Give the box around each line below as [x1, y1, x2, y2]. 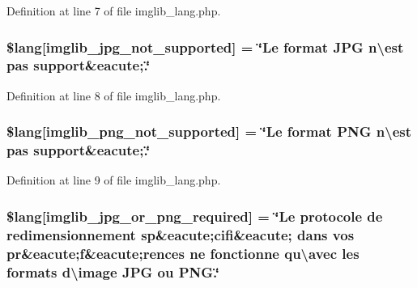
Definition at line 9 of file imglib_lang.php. [6, 172, 221, 188]
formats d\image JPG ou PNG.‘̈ [6, 261, 219, 282]
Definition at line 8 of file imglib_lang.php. [6, 87, 221, 104]
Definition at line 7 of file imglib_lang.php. [6, 2, 221, 19]
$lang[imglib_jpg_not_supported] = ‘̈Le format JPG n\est [6, 36, 404, 57]
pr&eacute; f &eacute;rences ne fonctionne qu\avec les [6, 243, 360, 263]
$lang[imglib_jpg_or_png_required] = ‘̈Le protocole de [6, 205, 383, 226]
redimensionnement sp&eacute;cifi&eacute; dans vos [6, 224, 355, 244]
